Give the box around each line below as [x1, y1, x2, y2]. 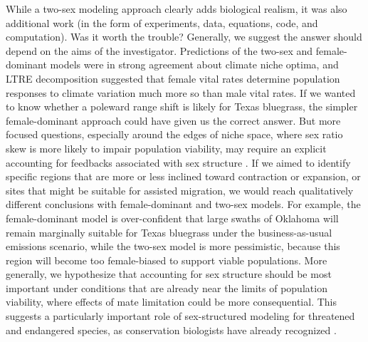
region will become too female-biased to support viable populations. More [6, 252, 327, 267]
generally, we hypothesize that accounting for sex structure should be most [6, 266, 332, 281]
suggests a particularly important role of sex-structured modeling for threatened [6, 309, 355, 323]
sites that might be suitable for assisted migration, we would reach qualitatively [6, 182, 354, 197]
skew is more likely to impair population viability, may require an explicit [6, 140, 327, 155]
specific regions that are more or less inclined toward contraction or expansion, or [6, 169, 361, 184]
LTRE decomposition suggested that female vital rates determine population [6, 71, 340, 85]
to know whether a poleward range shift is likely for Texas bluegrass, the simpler [6, 99, 358, 114]
